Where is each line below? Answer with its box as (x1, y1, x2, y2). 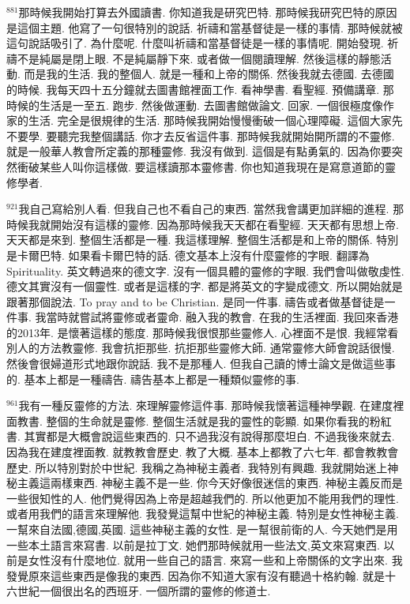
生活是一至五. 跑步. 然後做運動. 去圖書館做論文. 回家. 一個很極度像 (39, 96, 383, 113)
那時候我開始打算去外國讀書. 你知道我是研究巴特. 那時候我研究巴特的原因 (18, 4, 397, 20)
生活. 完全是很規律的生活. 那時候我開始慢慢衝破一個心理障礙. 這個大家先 (28, 112, 403, 129)
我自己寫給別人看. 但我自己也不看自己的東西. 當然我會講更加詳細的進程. (18, 201, 389, 217)
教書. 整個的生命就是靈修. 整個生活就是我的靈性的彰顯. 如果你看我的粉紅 (17, 412, 392, 429)
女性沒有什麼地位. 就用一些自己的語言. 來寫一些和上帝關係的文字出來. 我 (28, 552, 403, 568)
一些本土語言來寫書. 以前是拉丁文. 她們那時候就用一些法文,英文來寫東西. (6, 536, 380, 553)
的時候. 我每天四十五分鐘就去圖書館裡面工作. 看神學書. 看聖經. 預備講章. (6, 81, 380, 97)
